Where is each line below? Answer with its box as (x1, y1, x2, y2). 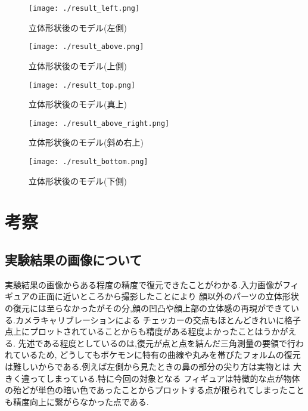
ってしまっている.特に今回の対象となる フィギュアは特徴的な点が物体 (29, 372, 300, 384)
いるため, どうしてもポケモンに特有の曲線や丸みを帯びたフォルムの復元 (21, 348, 301, 361)
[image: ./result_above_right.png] (29, 119, 170, 128)
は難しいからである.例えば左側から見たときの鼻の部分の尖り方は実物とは (5, 360, 291, 372)
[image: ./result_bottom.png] (29, 157, 148, 166)
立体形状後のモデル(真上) (29, 98, 127, 110)
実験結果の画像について (5, 251, 142, 269)
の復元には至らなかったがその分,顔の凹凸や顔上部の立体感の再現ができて (5, 302, 291, 314)
